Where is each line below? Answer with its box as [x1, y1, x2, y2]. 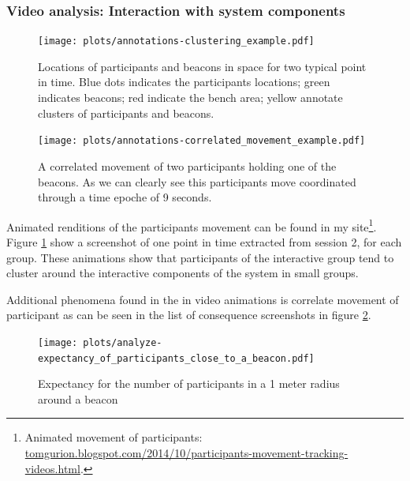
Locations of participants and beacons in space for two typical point [38, 58, 367, 74]
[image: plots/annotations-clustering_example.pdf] [38, 36, 315, 47]
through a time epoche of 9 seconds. [38, 189, 212, 205]
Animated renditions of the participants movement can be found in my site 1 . [6, 216, 377, 235]
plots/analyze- [83, 336, 162, 348]
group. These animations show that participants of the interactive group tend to [6, 249, 394, 265]
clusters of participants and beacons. [38, 104, 214, 121]
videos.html [24, 460, 80, 476]
